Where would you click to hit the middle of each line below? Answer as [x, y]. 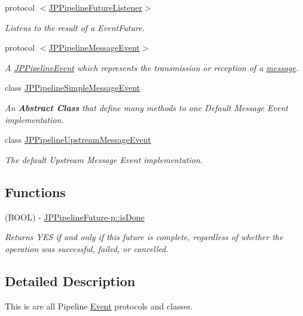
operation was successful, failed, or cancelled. [87, 248]
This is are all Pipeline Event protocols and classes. [99, 306]
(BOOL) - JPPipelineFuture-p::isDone [75, 217]
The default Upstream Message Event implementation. [104, 159]
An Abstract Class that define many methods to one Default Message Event [146, 107]
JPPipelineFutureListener [95, 7]
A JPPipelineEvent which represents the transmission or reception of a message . [152, 67]
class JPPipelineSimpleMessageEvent [73, 88]
